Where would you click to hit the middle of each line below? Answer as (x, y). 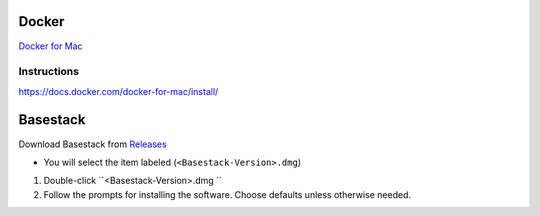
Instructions (49, 72)
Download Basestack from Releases (92, 144)
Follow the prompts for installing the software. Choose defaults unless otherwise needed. (227, 194)
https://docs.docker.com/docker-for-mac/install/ (118, 91)
